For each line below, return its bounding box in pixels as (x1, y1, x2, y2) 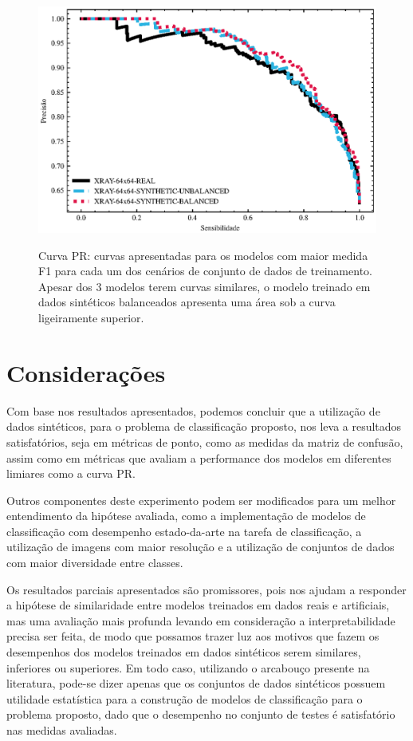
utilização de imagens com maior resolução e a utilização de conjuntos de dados (6, 538, 395, 555)
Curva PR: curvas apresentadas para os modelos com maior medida (38, 246, 368, 263)
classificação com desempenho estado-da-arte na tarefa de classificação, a (6, 522, 362, 539)
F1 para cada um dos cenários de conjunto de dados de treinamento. (38, 262, 372, 279)
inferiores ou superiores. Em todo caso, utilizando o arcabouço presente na (6, 659, 370, 676)
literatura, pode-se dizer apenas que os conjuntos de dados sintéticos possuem (6, 675, 386, 692)
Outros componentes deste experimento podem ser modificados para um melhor (6, 491, 396, 508)
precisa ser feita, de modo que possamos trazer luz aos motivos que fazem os (6, 628, 380, 644)
